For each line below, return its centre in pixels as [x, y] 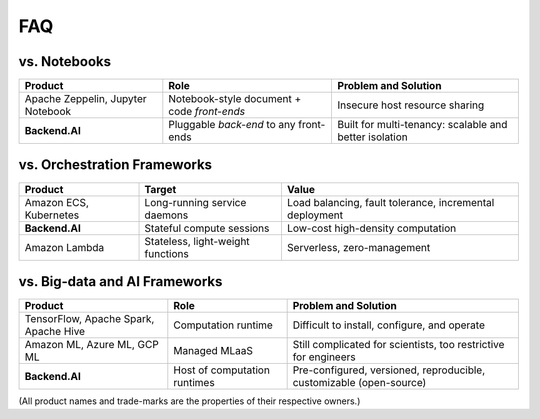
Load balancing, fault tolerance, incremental [390, 202]
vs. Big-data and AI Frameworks [120, 281]
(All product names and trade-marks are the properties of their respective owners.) [189, 401]
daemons [166, 215]
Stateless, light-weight [197, 241]
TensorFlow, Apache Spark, [89, 319]
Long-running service [195, 202]
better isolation [373, 137]
